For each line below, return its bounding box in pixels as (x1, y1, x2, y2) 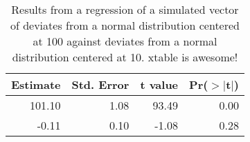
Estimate (11, 77, 61, 92)
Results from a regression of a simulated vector (11, 1, 239, 17)
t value (140, 77, 179, 92)
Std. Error (71, 77, 130, 92)
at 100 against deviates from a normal (33, 33, 217, 49)
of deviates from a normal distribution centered (10, 17, 240, 33)
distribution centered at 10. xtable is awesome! (12, 49, 238, 65)
